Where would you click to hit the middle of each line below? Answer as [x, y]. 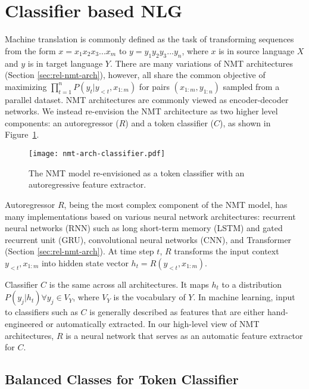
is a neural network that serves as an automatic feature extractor [184, 335]
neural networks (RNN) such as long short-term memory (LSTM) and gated [144, 228]
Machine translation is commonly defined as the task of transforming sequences [149, 39]
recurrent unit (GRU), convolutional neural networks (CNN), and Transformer [148, 239]
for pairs [154, 86]
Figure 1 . [22, 134]
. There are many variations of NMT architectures [202, 63]
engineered [24, 324]
